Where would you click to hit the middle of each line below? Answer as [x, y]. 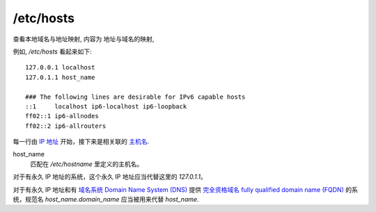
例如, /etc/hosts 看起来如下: [52, 51]
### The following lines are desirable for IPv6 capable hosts [135, 97]
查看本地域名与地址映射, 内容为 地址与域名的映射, [84, 39]
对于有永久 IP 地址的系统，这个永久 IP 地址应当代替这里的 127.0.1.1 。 [110, 177]
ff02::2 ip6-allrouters [66, 126]
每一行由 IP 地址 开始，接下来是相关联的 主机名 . [81, 142]
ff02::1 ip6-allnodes [62, 116]
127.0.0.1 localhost [60, 67]
